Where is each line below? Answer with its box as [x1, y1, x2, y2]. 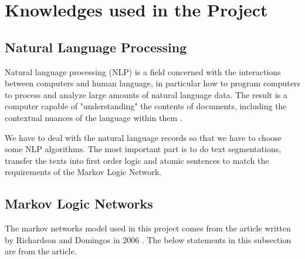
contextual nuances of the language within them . [5, 111, 182, 123]
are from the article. [5, 245, 77, 257]
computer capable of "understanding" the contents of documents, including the [5, 100, 287, 112]
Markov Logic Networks [5, 194, 153, 213]
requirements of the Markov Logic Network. [5, 166, 162, 178]
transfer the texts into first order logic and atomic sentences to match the [5, 154, 269, 166]
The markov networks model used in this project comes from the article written [5, 222, 291, 234]
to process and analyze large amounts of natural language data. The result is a [5, 88, 287, 100]
